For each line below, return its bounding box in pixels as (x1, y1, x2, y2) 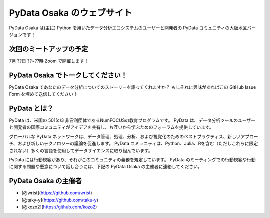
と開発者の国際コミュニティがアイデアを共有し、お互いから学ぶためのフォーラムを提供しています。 (9, 124, 214, 130)
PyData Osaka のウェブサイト (9, 7, 132, 18)
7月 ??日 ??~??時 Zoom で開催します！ (9, 58, 89, 64)
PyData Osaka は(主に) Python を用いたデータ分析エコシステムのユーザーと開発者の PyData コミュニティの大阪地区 (9, 25, 247, 31)
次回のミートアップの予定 (9, 45, 88, 53)
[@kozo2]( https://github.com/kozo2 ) (21, 204, 97, 210)
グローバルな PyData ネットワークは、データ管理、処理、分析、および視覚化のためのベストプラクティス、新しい (9, 133, 241, 139)
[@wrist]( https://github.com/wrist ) (21, 190, 92, 196)
